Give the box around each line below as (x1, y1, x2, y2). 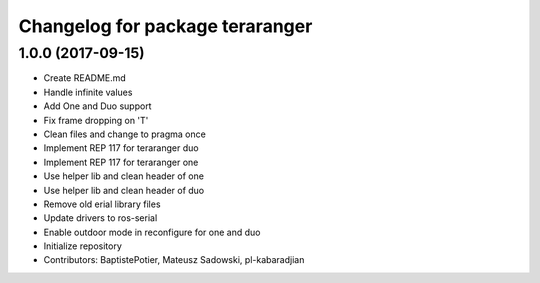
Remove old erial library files (43, 198, 161, 210)
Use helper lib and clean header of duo (43, 184, 205, 196)
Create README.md (43, 72, 127, 84)
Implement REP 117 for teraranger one (43, 156, 199, 168)
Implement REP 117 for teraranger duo (43, 142, 199, 154)
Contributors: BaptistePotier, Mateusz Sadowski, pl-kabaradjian (43, 254, 305, 266)
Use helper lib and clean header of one (43, 170, 205, 182)
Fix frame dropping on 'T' (43, 114, 149, 126)
